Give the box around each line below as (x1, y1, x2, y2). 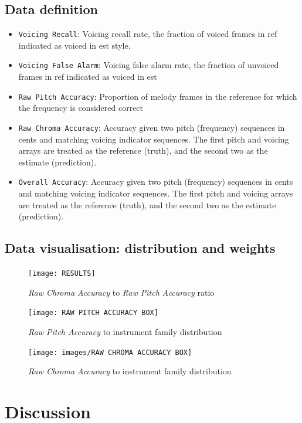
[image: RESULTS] (28, 269, 96, 278)
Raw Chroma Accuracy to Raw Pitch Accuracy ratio (28, 286, 215, 298)
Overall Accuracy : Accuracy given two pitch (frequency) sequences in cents (18, 175, 293, 188)
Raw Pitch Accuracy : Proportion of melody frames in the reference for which (18, 90, 297, 102)
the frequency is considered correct (18, 101, 144, 114)
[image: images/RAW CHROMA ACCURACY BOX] (28, 348, 192, 357)
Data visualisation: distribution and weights (5, 239, 276, 257)
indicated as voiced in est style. (18, 39, 131, 51)
